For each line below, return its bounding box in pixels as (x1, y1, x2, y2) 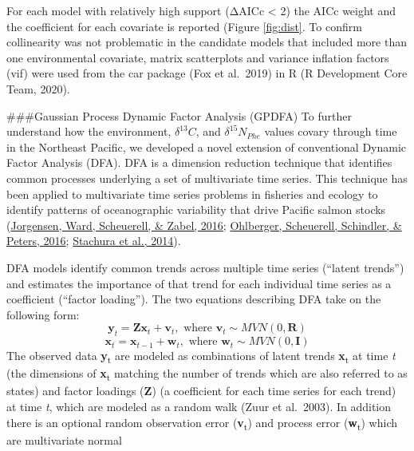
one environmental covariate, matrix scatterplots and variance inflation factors (6, 49, 389, 65)
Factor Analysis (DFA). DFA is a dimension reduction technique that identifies (6, 154, 392, 171)
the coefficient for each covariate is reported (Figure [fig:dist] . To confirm (6, 18, 362, 34)
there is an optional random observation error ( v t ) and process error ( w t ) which (6, 413, 398, 433)
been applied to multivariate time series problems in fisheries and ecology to (6, 185, 378, 202)
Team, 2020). (6, 80, 70, 97)
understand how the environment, (6, 123, 172, 140)
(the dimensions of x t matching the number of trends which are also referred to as (6, 365, 408, 383)
